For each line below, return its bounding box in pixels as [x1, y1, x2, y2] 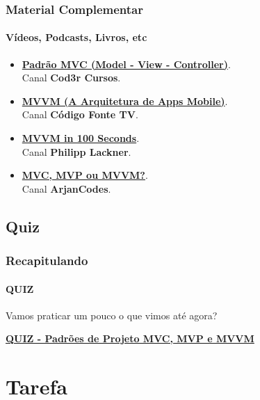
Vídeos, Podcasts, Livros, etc [6, 30, 147, 45]
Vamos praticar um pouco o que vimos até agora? [6, 307, 218, 322]
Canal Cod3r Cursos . [22, 70, 121, 85]
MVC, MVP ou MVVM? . [22, 168, 148, 182]
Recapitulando [6, 252, 88, 269]
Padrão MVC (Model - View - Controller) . [22, 56, 231, 71]
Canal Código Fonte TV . [22, 107, 138, 122]
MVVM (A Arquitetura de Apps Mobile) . [22, 93, 228, 108]
